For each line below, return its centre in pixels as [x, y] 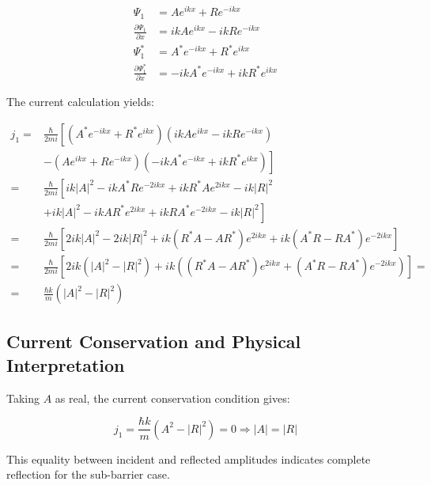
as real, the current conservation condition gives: [172, 398]
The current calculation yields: [80, 102]
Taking [23, 398]
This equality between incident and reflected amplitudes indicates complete [189, 458]
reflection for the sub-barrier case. [88, 474]
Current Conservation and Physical [154, 341]
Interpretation [66, 364]
